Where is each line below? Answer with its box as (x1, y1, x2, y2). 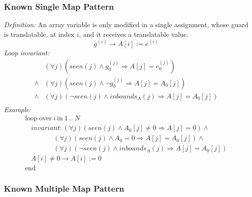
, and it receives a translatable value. (79, 29, 189, 39)
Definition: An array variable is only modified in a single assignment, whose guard (4, 19, 249, 30)
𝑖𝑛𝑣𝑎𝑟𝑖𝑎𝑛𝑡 (31, 125, 60, 132)
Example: (4, 104, 32, 114)
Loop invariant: (4, 47, 50, 57)
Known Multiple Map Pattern (4, 182, 124, 195)
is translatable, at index (4, 29, 75, 39)
